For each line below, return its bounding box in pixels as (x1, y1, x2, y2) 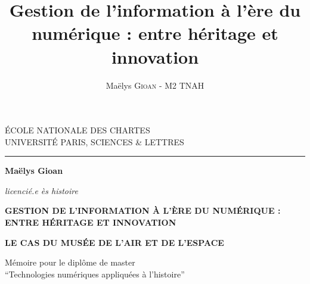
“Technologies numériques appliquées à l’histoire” (5, 267, 185, 280)
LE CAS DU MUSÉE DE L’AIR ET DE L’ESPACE (5, 236, 224, 248)
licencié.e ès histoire (5, 184, 78, 196)
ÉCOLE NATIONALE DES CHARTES (5, 124, 150, 136)
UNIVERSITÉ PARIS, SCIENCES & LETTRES (5, 135, 184, 148)
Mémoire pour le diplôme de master (5, 256, 135, 269)
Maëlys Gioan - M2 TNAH (106, 79, 204, 91)
